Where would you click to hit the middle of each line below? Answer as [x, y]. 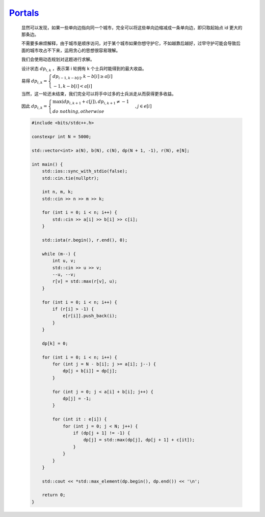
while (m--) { [59, 254]
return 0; [54, 495]
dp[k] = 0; [55, 343]
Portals [24, 13]
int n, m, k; [58, 192]
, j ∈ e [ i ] [144, 106]
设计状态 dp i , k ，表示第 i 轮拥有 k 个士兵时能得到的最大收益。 [84, 69]
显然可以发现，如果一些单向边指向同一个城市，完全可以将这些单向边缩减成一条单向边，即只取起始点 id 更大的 [132, 28]
